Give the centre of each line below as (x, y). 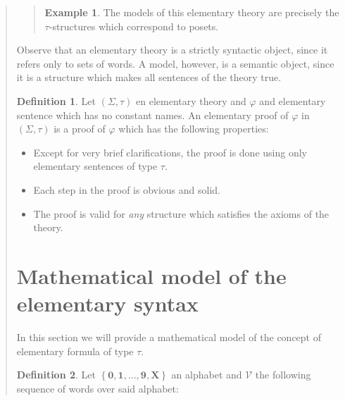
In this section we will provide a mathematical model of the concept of (169, 337)
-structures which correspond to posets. (134, 26)
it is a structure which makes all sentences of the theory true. (149, 77)
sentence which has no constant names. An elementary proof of (152, 115)
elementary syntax (107, 303)
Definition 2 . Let (56, 375)
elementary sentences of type (95, 166)
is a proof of (80, 129)
